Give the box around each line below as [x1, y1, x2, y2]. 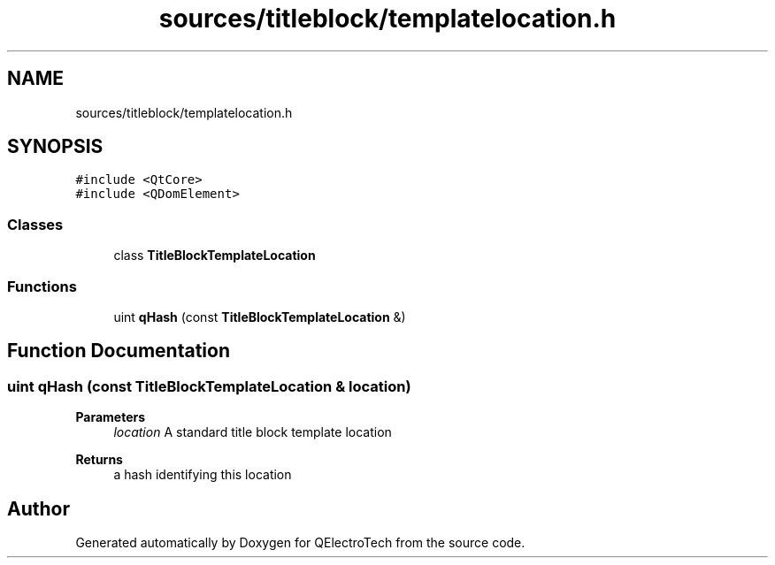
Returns [75, 452, 123, 468]
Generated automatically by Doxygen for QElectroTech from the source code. [75, 535, 526, 550]
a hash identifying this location [113, 467, 292, 483]
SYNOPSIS [7, 135, 104, 158]
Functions [7, 277, 77, 295]
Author [7, 497, 70, 520]
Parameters [75, 409, 146, 425]
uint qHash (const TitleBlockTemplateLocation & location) [7, 377, 411, 395]
